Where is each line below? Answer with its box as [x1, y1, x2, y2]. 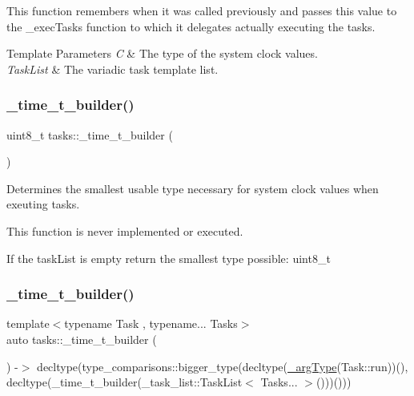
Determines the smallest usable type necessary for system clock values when [6, 180, 379, 196]
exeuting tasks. [6, 196, 80, 212]
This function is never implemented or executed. [6, 222, 243, 239]
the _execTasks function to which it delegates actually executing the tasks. [6, 18, 376, 34]
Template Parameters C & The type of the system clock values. [6, 45, 318, 62]
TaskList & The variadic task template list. [6, 60, 219, 77]
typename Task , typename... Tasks [64, 315, 238, 332]
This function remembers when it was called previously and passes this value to [6, 2, 397, 18]
